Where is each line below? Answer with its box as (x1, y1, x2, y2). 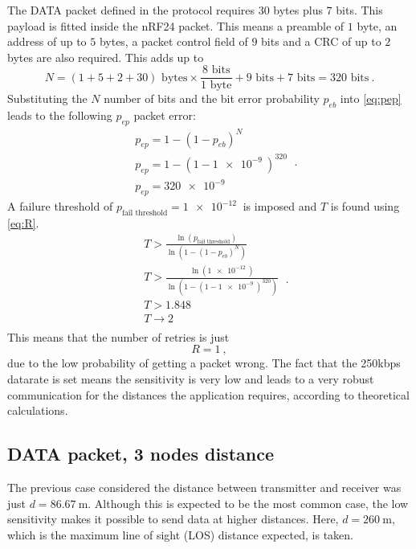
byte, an (357, 17, 398, 34)
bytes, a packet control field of (99, 33, 248, 50)
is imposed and (243, 198, 317, 215)
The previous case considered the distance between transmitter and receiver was (7, 478, 402, 495)
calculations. (7, 402, 68, 419)
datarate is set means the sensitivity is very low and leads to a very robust (7, 371, 374, 387)
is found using (330, 198, 400, 215)
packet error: (133, 107, 196, 124)
